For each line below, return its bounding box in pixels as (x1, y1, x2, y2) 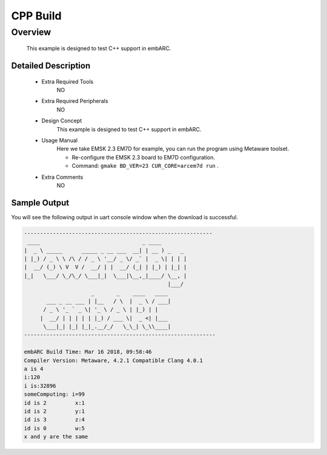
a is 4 (24, 365, 44, 373)
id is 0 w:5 (24, 425, 85, 431)
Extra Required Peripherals (41, 98, 108, 105)
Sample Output (11, 198, 70, 208)
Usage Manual (41, 136, 78, 144)
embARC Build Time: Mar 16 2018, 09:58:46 (24, 348, 152, 356)
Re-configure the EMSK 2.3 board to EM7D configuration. (71, 153, 215, 161)
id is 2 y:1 (24, 408, 85, 414)
